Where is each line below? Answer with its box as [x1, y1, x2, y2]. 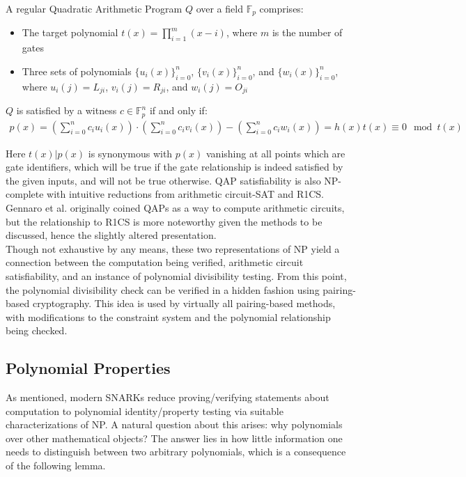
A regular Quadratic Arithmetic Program [6, 1, 182, 15]
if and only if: [149, 103, 208, 118]
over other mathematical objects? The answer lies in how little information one [6, 430, 343, 445]
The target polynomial [22, 25, 118, 40]
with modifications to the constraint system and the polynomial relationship [6, 309, 331, 324]
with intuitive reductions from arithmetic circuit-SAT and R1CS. [47, 187, 325, 201]
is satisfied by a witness [16, 103, 117, 118]
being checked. [6, 323, 68, 338]
